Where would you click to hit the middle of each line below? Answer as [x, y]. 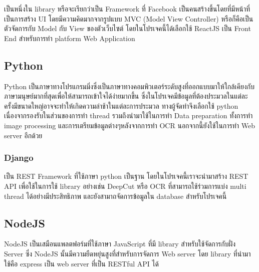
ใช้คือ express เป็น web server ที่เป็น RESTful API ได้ [81, 263]
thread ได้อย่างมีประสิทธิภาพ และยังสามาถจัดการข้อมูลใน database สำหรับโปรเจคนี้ [115, 196]
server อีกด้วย [23, 135]
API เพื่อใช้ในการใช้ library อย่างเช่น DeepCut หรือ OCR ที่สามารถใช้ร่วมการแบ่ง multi [125, 186]
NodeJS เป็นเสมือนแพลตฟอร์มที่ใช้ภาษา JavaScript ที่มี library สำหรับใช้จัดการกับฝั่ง [120, 244]
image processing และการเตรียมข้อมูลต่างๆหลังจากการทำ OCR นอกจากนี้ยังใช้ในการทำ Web [130, 125]
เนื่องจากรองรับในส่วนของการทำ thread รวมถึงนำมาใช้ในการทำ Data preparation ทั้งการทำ [128, 115]
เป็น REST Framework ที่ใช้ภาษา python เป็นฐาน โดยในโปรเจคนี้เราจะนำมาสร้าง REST [126, 176]
